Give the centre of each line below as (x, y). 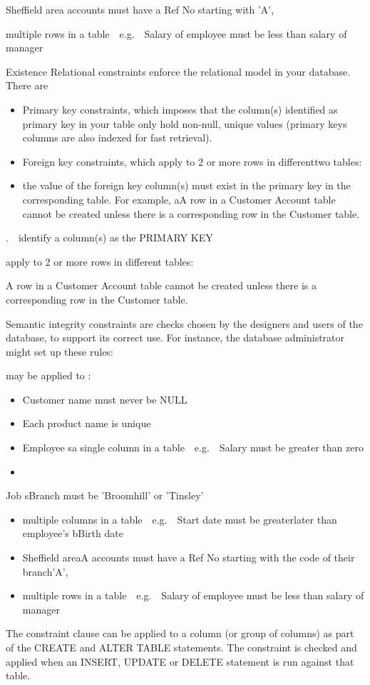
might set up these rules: (60, 351)
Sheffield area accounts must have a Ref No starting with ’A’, (140, 9)
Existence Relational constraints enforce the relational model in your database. (178, 71)
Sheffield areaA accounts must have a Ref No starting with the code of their (189, 557)
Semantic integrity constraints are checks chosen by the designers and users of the (184, 323)
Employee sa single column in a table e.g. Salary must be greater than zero (193, 447)
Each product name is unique (87, 423)
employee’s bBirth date (73, 533)
